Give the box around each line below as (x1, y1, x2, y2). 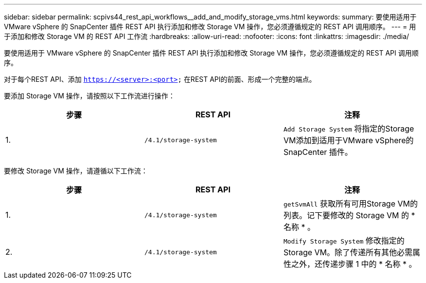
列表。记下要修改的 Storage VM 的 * (283, 210, 415, 220)
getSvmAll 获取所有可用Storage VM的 (283, 199, 418, 208)
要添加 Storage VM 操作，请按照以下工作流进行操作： (4, 92, 175, 100)
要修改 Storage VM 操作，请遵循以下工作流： (4, 167, 148, 175)
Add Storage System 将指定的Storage (283, 124, 414, 133)
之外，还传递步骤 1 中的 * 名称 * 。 (291, 259, 417, 269)
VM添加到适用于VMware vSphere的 (283, 135, 414, 145)
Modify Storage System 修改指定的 (283, 236, 405, 245)
